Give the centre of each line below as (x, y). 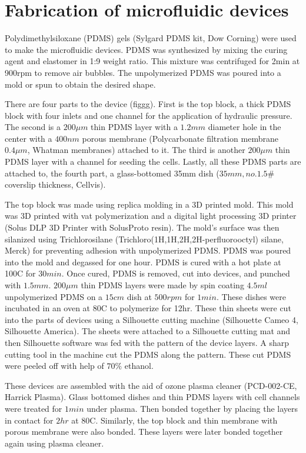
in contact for (29, 420)
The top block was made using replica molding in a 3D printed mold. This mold (149, 204)
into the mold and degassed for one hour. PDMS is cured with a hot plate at (143, 262)
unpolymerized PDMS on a (54, 296)
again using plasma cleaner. (54, 443)
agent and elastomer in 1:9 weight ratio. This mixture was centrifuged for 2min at (152, 61)
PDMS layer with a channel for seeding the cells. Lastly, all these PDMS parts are (153, 161)
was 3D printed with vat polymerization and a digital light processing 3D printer (151, 216)
